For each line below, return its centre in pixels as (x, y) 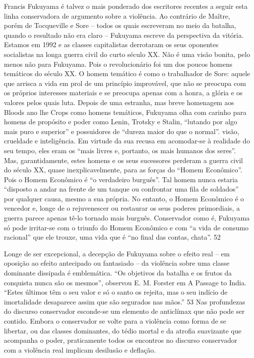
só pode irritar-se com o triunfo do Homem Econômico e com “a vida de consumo (126, 227)
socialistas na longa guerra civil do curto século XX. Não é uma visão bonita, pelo (127, 54)
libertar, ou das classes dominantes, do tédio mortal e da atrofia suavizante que (123, 330)
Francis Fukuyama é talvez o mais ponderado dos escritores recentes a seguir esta (126, 6)
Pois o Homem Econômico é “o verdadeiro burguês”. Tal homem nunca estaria (121, 179)
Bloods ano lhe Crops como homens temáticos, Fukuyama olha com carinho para (125, 112)
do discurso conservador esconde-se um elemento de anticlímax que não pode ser (124, 311)
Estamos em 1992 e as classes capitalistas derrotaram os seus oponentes (111, 44)
